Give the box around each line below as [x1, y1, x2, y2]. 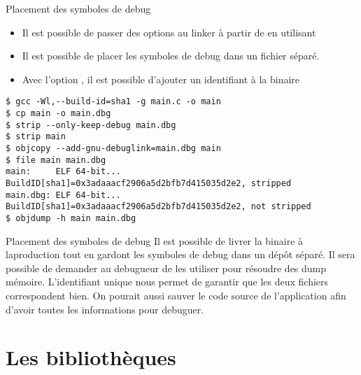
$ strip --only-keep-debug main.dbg [6, 120, 176, 130]
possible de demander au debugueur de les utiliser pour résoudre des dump [6, 260, 327, 275]
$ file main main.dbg [6, 155, 106, 165]
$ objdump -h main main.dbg [6, 213, 136, 223]
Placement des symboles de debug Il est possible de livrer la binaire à [6, 233, 304, 248]
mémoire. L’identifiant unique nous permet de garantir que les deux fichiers [6, 274, 329, 289]
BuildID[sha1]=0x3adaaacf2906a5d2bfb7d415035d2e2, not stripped [6, 201, 311, 212]
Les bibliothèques [6, 343, 176, 372]
